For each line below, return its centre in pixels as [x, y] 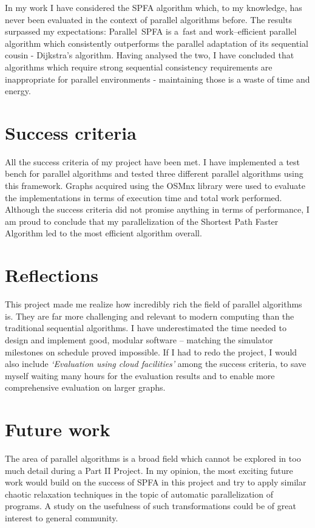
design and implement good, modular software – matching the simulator [139, 339]
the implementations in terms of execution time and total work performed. [144, 197]
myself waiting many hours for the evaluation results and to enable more [140, 375]
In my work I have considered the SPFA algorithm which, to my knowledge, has [154, 7]
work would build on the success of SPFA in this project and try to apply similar [156, 482]
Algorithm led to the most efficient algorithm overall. [103, 233]
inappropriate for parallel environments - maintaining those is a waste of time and [157, 79]
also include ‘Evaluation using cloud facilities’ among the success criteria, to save [156, 364]
